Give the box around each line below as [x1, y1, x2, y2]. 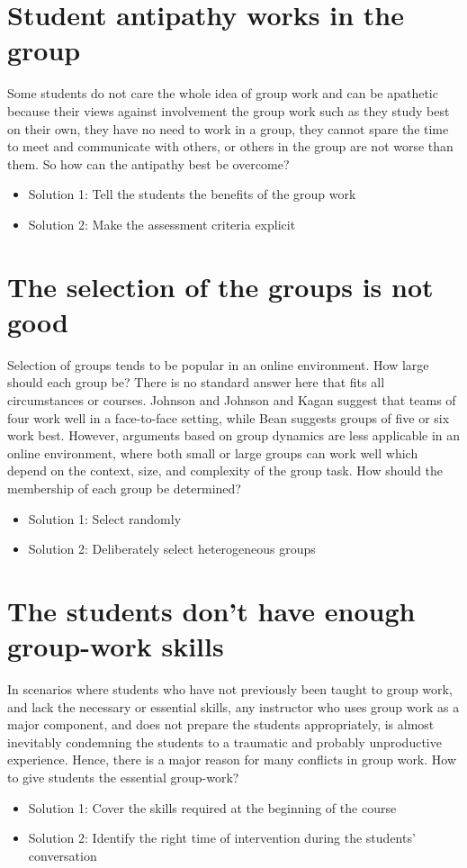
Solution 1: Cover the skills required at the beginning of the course [28, 798, 397, 817]
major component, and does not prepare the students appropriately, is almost [7, 715, 435, 734]
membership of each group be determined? [7, 478, 241, 497]
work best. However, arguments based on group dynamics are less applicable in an [7, 426, 461, 445]
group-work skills [7, 628, 224, 665]
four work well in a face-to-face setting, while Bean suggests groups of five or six [7, 408, 450, 427]
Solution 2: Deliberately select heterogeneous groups [28, 539, 316, 558]
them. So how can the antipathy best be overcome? [7, 154, 290, 173]
